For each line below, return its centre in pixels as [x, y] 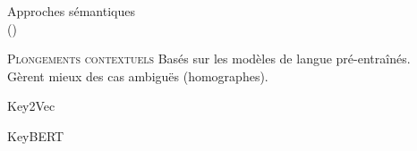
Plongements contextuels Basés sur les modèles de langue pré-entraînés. [209, 59]
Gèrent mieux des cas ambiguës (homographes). [138, 75]
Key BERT [36, 135]
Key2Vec [31, 106]
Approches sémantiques [71, 11]
